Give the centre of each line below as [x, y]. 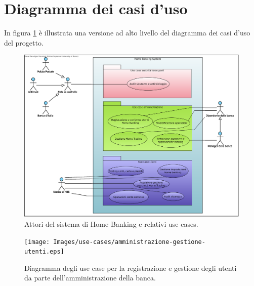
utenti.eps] [44, 252]
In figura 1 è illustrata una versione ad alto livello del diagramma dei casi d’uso [127, 33]
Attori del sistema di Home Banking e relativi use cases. [111, 223]
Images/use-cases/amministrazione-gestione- [129, 242]
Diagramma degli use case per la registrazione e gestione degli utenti [131, 268]
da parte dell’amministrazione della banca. [90, 278]
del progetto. [24, 42]
